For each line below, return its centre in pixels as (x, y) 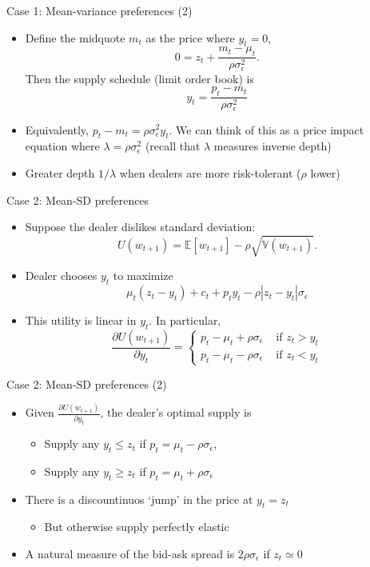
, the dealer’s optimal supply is (176, 412)
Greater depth (60, 172)
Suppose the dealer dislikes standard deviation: (140, 227)
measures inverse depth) (273, 146)
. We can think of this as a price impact (267, 129)
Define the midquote (75, 37)
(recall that (173, 146)
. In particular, (185, 320)
